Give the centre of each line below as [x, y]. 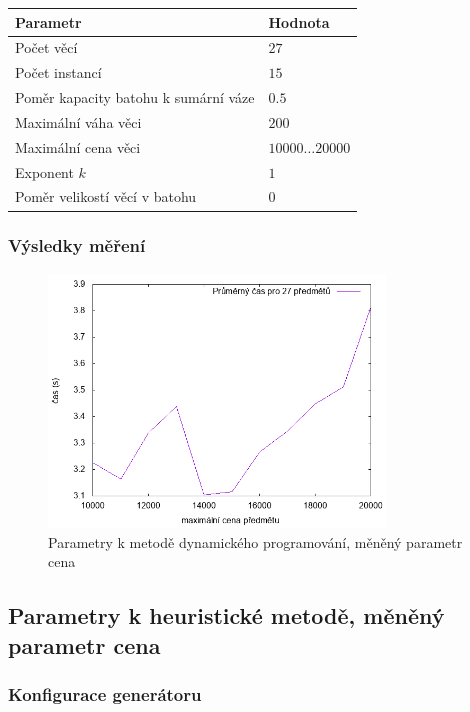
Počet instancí [58, 72]
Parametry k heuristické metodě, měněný [226, 615]
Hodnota [299, 21]
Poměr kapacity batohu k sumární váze [135, 97]
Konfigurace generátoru [105, 693]
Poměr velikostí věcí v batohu [106, 196]
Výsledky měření [77, 245]
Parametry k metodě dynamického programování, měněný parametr [255, 541]
